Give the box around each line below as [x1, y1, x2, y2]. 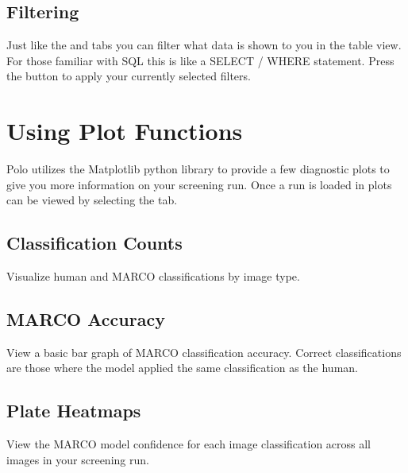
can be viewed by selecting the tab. [6, 192, 178, 208]
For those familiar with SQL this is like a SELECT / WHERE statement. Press [6, 52, 395, 68]
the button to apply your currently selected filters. [6, 68, 251, 84]
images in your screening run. [6, 451, 149, 467]
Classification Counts [6, 231, 183, 255]
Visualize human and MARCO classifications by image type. [6, 268, 300, 285]
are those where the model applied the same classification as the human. [6, 359, 358, 376]
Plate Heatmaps [6, 398, 141, 423]
